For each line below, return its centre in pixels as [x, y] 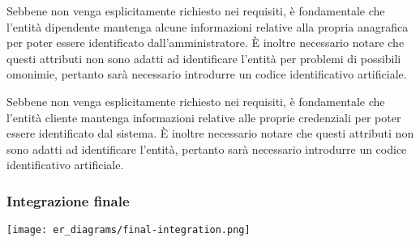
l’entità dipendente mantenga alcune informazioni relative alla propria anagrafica [208, 26]
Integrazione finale [68, 200]
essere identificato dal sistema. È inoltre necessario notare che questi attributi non [210, 133]
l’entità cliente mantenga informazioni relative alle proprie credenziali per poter [204, 117]
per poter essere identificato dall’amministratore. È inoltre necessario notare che [206, 42]
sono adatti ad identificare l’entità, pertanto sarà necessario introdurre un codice [207, 149]
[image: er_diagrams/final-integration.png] [129, 230]
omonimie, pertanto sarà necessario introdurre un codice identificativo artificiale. [207, 74]
